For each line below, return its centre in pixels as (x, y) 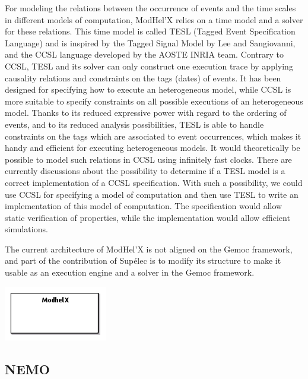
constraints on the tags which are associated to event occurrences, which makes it (153, 136)
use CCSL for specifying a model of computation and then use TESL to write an (152, 194)
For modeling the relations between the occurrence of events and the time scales (150, 8)
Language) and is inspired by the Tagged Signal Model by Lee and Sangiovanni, (150, 42)
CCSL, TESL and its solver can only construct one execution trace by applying (149, 66)
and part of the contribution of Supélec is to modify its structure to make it (143, 260)
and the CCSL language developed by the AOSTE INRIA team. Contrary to (145, 54)
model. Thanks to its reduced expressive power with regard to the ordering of (146, 113)
